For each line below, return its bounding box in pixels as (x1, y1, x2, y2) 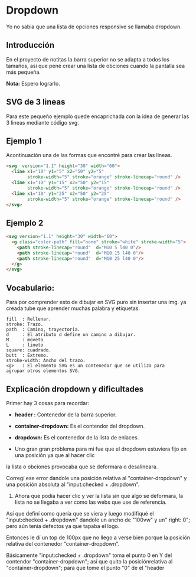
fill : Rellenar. (6, 317, 51, 322)
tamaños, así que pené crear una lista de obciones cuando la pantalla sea (6, 62, 185, 69)
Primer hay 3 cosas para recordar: (6, 399, 90, 406)
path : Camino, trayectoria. (6, 327, 81, 332)
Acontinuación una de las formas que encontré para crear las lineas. (6, 152, 172, 159)
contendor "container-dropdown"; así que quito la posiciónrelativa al (6, 558, 173, 565)
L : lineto (6, 342, 44, 348)
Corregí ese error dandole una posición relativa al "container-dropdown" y (6, 474, 187, 481)
